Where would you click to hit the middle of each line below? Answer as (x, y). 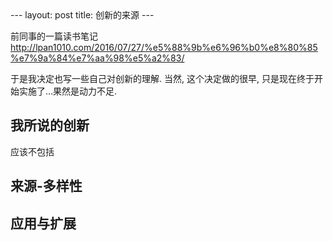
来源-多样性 (46, 186)
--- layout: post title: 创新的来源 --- (82, 15)
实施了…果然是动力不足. (68, 91)
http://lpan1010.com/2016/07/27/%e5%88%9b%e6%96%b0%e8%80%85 (164, 47)
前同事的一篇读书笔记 (54, 36)
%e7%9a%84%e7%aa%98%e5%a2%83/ (97, 58)
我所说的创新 (50, 125)
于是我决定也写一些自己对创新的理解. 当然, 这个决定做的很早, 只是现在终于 (162, 78)
